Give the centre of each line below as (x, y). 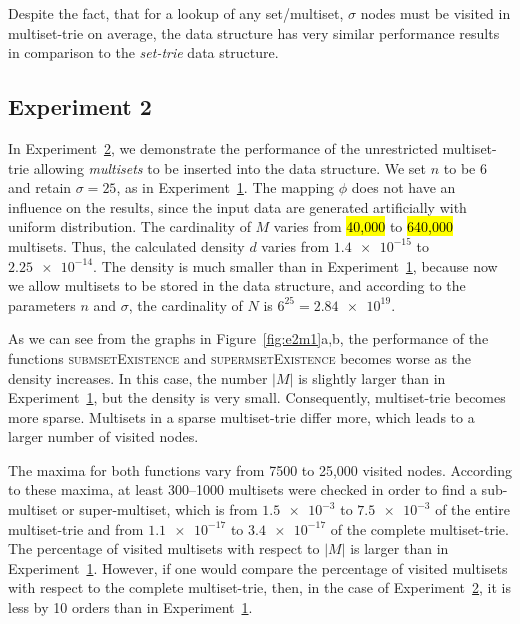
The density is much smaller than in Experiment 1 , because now (299, 265)
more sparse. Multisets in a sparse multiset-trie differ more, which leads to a (241, 416)
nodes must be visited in (435, 13)
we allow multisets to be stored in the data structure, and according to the (237, 285)
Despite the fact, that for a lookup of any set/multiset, (176, 13)
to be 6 (465, 167)
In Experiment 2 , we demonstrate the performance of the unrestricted (223, 147)
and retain (40, 187)
